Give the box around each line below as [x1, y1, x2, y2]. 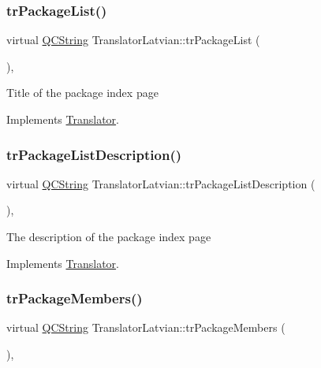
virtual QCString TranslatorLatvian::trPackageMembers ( [6, 319, 286, 336]
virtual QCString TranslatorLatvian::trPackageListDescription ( [6, 175, 315, 191]
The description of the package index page [6, 229, 211, 244]
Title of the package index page [6, 84, 159, 101]
